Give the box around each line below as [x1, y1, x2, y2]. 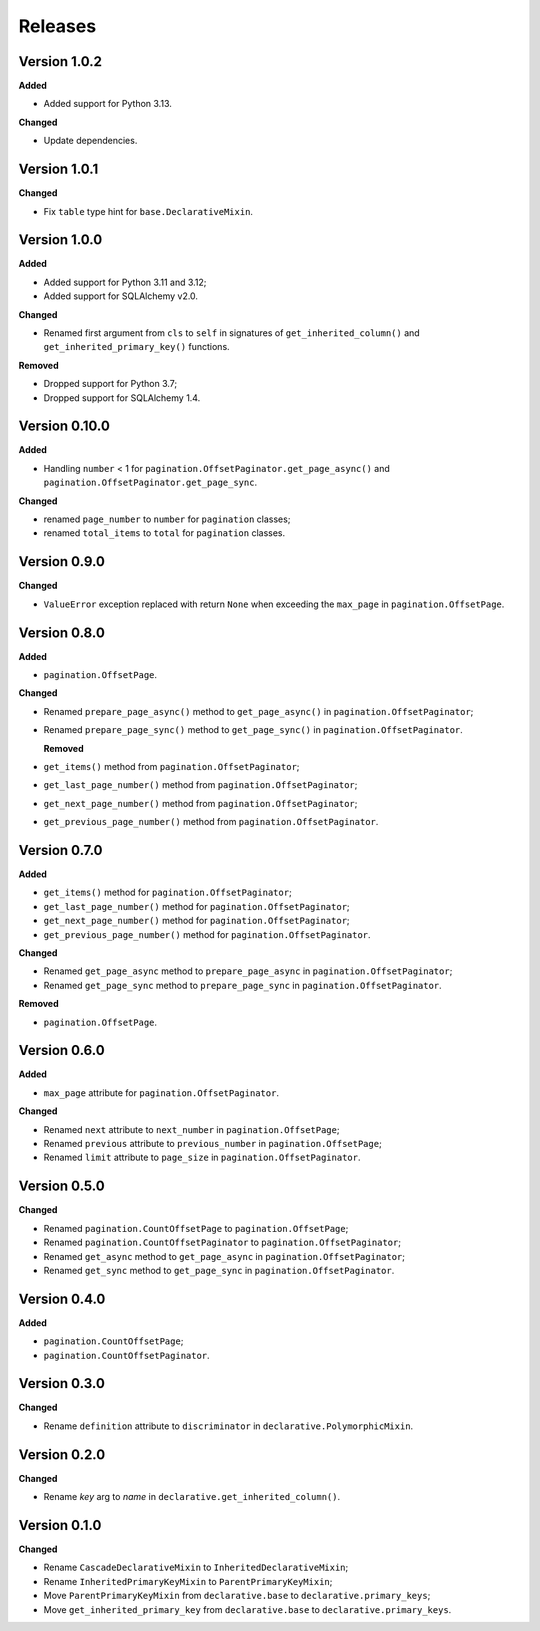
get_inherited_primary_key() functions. [43, 341, 230, 353]
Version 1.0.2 [18, 53, 103, 70]
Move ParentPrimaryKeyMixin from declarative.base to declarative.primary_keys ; [43, 1590, 431, 1602]
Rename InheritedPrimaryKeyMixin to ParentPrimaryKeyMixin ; [43, 1575, 333, 1587]
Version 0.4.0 [18, 1290, 106, 1307]
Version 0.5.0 [18, 1178, 105, 1195]
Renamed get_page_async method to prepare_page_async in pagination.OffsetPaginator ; [43, 965, 453, 977]
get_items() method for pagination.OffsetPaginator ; [43, 886, 292, 899]
